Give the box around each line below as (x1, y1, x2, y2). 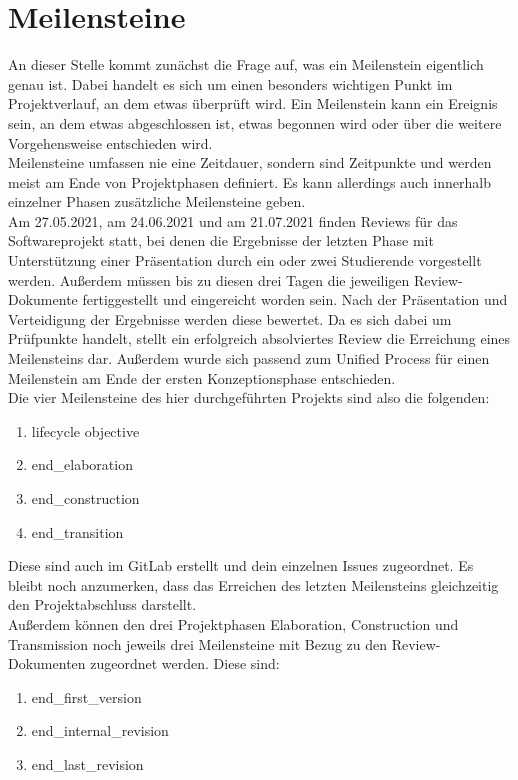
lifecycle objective (31, 420, 140, 441)
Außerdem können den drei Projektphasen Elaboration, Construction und (8, 613, 459, 634)
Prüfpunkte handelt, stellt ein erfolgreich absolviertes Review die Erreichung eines (8, 328, 511, 349)
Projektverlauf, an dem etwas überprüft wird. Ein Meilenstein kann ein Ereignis (8, 93, 498, 114)
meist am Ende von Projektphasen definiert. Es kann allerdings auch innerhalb (8, 171, 491, 192)
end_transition (31, 521, 124, 542)
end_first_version (31, 686, 142, 707)
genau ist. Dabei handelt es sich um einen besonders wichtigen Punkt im (8, 73, 453, 94)
